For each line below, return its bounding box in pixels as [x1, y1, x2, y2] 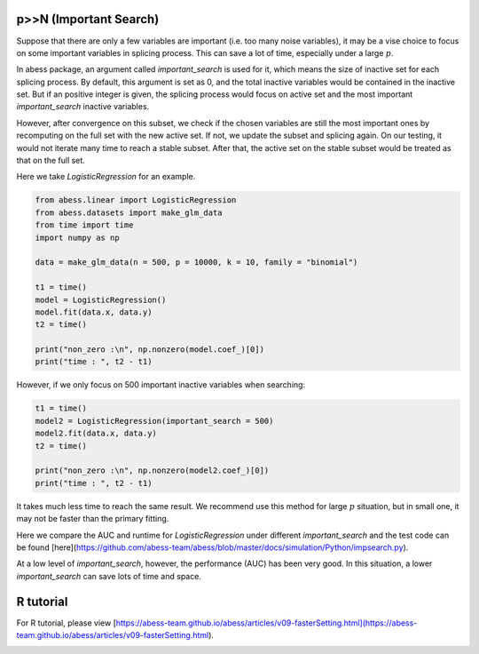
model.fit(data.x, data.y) [35, 307, 153, 317]
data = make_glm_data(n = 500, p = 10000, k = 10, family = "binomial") [35, 258, 358, 267]
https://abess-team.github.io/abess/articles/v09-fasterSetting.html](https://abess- [115, 618, 418, 628]
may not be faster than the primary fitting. [16, 514, 169, 524]
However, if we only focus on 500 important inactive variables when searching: [16, 379, 306, 390]
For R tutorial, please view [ [16, 618, 117, 628]
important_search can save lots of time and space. [16, 570, 201, 581]
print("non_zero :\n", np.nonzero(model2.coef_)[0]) [35, 466, 270, 475]
